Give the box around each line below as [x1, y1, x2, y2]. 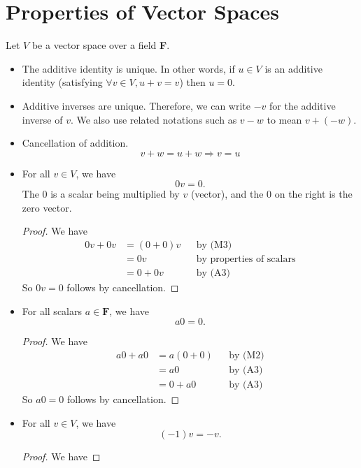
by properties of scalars [196, 254, 296, 265]
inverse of [22, 112, 63, 126]
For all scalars [22, 303, 83, 318]
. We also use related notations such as [70, 112, 237, 126]
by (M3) [196, 240, 232, 251]
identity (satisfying [22, 75, 103, 89]
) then [179, 75, 206, 89]
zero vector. [22, 200, 72, 214]
